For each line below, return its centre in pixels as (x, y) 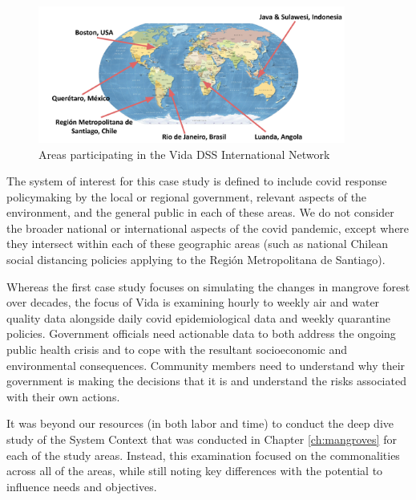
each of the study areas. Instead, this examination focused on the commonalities (203, 455)
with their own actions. (63, 396)
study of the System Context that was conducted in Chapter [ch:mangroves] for (202, 439)
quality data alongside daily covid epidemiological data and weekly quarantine (198, 317)
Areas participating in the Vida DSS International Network (184, 154)
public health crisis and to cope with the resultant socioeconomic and (177, 350)
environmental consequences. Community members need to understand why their (206, 365)
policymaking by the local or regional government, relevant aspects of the (187, 196)
